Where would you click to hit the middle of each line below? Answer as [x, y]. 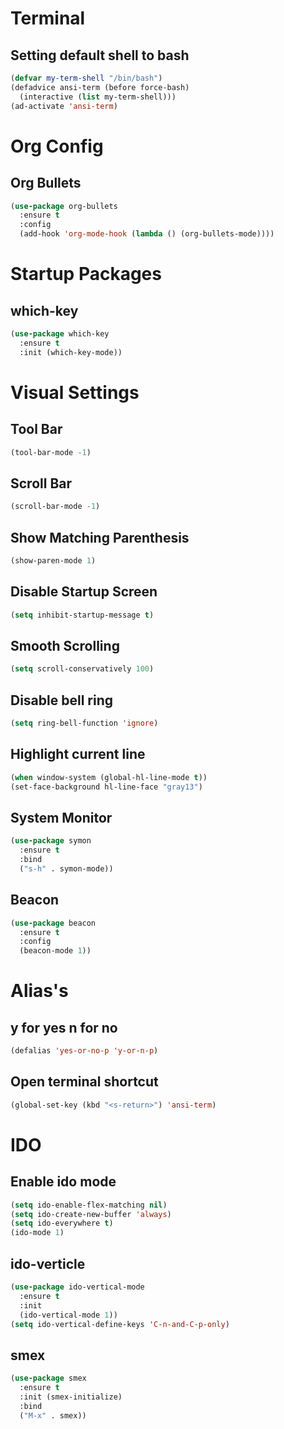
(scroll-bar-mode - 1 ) [55, 507]
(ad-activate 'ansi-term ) [64, 106]
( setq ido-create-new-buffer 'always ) [91, 1214]
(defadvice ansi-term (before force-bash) [100, 87]
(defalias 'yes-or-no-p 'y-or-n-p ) [84, 1051]
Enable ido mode [63, 1182]
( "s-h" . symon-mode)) [66, 868]
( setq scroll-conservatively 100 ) [82, 669]
